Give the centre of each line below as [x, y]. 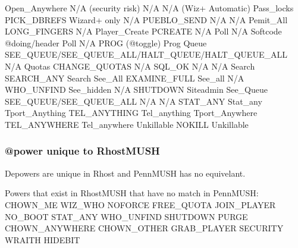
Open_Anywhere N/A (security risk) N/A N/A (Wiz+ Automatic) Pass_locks [149, 8]
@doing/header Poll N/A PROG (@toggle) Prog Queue [106, 43]
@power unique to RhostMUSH [82, 151]
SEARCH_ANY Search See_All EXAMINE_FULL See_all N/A [125, 78]
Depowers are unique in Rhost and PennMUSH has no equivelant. [125, 173]
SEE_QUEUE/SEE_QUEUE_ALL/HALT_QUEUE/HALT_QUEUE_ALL [146, 54]
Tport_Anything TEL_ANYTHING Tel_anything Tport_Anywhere [131, 113]
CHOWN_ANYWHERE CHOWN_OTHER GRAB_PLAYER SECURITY [144, 228]
